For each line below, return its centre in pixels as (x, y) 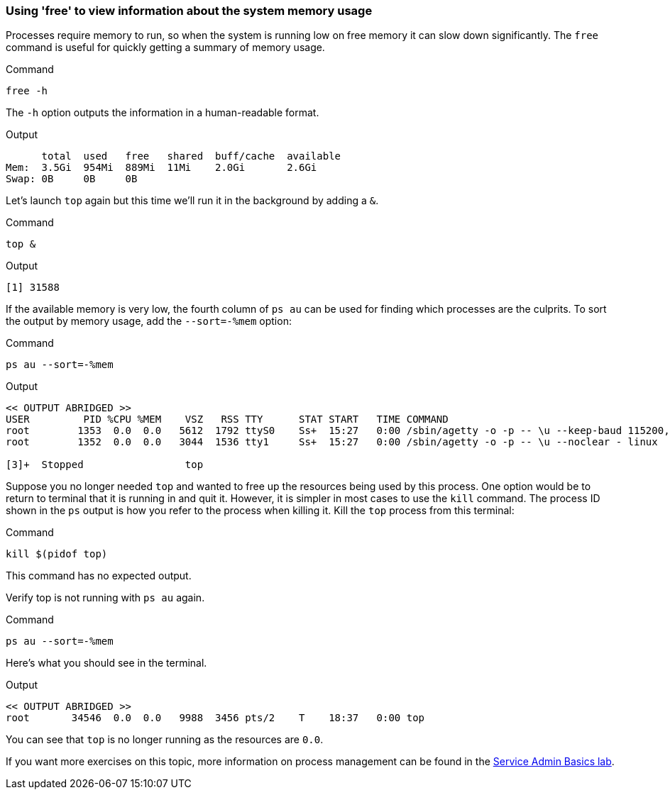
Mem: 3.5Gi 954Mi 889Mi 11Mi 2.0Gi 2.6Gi (161, 168)
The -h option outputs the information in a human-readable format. (163, 113)
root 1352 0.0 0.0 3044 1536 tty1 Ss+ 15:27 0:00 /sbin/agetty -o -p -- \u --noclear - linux (332, 442)
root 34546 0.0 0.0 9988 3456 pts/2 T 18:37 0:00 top (215, 718)
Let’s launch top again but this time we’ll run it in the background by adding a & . (192, 201)
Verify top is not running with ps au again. (105, 598)
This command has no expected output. (99, 576)
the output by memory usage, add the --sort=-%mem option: (149, 321)
